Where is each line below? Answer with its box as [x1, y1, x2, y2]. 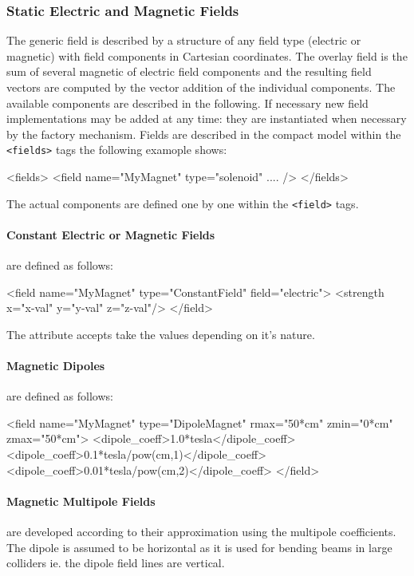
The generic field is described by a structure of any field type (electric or [6, 32, 361, 49]
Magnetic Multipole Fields [6, 492, 156, 509]
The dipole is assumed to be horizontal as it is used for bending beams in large [6, 539, 392, 555]
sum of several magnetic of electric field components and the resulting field [6, 63, 372, 80]
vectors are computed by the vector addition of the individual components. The [6, 79, 396, 95]
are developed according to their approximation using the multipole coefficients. [6, 523, 396, 540]
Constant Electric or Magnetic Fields [6, 226, 215, 243]
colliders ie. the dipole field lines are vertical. [6, 554, 225, 571]
